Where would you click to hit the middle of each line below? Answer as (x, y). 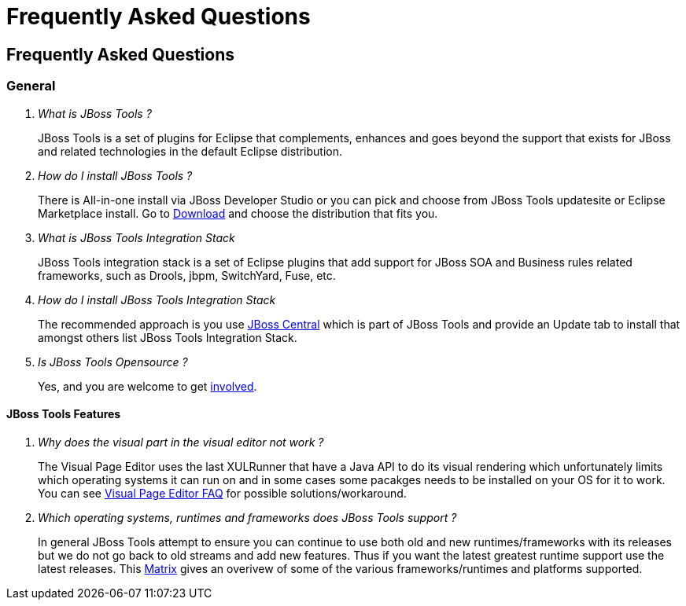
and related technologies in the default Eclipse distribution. (190, 151)
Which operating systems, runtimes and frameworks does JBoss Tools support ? (247, 517)
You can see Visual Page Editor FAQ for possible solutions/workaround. (222, 493)
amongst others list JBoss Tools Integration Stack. (168, 337)
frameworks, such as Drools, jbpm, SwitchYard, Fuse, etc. (187, 275)
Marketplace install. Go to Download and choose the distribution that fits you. (238, 213)
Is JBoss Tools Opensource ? (113, 362)
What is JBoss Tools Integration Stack (136, 237)
